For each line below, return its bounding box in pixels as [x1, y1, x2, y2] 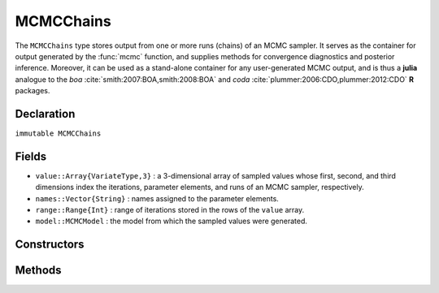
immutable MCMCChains [15, 129, 102, 138]
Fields [15, 149, 47, 163]
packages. [15, 86, 50, 96]
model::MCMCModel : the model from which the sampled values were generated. [35, 216, 308, 226]
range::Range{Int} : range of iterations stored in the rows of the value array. [35, 205, 305, 215]
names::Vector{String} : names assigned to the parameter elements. [35, 193, 280, 203]
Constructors [15, 238, 85, 252]
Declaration [15, 106, 76, 121]
